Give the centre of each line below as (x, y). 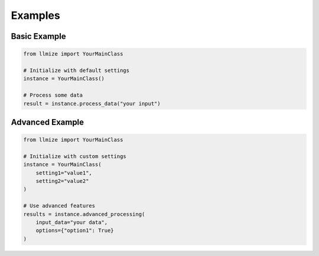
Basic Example (38, 36)
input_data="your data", (72, 222)
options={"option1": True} (75, 231)
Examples (35, 15)
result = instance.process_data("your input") (92, 104)
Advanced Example (48, 122)
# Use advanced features (59, 206)
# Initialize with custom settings (75, 156)
